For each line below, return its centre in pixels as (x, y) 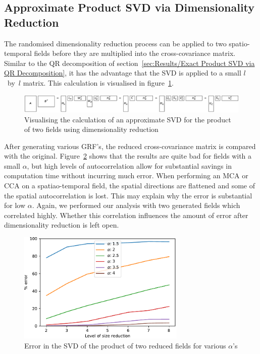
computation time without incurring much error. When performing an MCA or (126, 175)
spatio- (239, 43)
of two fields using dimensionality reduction (91, 129)
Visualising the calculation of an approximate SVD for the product (128, 119)
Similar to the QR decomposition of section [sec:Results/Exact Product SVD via (129, 63)
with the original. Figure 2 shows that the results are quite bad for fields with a (128, 156)
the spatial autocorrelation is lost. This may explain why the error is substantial (128, 195)
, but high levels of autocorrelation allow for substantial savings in (129, 165)
